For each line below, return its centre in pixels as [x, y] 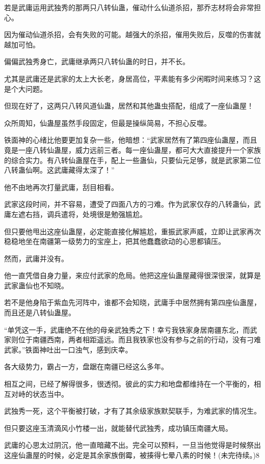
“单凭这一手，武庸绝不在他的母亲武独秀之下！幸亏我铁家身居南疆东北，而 [127, 329]
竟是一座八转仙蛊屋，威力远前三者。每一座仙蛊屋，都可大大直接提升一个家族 [132, 149]
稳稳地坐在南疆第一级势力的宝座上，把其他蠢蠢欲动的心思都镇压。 [115, 241]
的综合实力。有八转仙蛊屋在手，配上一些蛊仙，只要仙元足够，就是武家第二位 [132, 160]
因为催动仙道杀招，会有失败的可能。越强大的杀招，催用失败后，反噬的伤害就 [132, 34]
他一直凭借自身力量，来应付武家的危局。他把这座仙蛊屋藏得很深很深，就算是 [132, 275]
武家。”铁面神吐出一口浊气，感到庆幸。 [68, 349]
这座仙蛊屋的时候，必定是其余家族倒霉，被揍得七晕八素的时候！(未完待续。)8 [132, 455]
